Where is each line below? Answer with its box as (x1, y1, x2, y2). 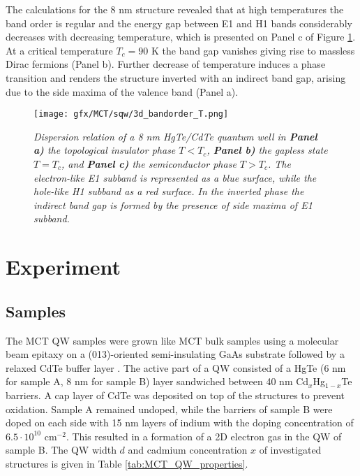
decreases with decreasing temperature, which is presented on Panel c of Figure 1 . (6, 29, 356, 44)
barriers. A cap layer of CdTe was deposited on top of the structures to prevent (6, 387, 345, 402)
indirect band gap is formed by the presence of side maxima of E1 (33, 197, 313, 212)
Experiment (6, 252, 121, 281)
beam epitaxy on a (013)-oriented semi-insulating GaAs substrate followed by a (6, 347, 345, 361)
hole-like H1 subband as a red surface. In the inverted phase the (33, 184, 304, 199)
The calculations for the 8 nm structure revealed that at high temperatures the (6, 2, 344, 16)
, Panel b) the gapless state (207, 143, 328, 157)
